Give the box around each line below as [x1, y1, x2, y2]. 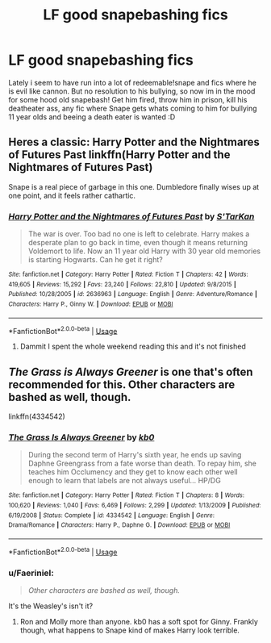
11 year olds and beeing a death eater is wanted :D [8, 111, 176, 122]
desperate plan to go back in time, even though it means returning [27, 238, 248, 248]
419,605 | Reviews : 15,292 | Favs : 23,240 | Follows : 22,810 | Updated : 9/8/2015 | [8, 280, 236, 288]
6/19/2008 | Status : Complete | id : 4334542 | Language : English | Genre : [8, 511, 215, 520]
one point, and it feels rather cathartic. [8, 190, 135, 200]
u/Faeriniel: [8, 567, 54, 578]
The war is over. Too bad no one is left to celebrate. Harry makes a [27, 229, 250, 239]
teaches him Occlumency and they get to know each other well [27, 467, 238, 477]
